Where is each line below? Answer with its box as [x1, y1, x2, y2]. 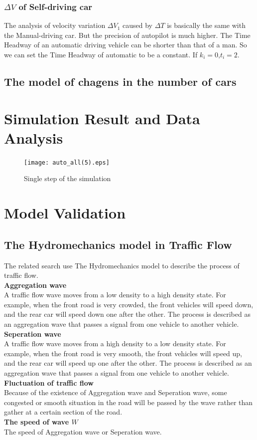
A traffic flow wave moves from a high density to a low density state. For [4, 338, 226, 349]
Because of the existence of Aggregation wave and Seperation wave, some [4, 387, 227, 398]
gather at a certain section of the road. [4, 407, 123, 417]
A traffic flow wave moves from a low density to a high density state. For [4, 289, 226, 300]
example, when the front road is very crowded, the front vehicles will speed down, [4, 299, 254, 309]
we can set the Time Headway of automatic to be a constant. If [4, 49, 198, 59]
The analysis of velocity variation [4, 20, 106, 30]
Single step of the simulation [24, 173, 111, 184]
